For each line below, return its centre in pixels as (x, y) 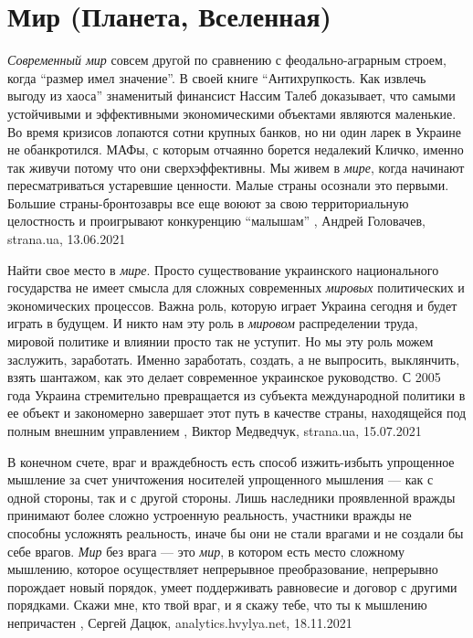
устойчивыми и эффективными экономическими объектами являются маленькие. (232, 113)
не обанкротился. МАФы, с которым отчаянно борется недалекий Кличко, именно (236, 149)
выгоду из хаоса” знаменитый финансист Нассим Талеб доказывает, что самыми (231, 96)
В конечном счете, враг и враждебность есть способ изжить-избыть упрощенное (231, 461)
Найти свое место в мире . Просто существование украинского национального (223, 269)
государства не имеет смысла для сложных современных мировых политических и (236, 287)
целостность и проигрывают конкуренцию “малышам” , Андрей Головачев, (216, 221)
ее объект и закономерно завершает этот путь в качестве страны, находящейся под (237, 413)
